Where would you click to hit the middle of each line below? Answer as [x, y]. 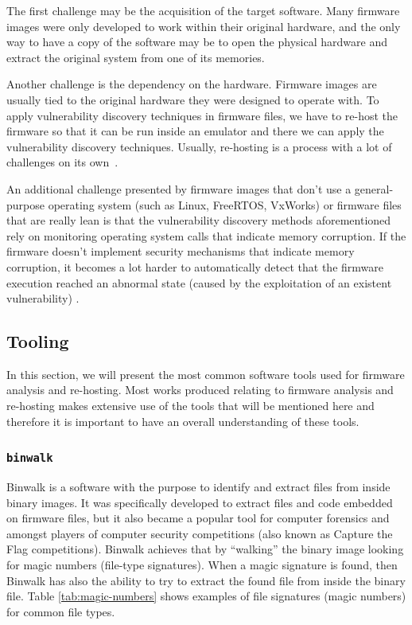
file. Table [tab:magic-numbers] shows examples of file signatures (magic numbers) [206, 596]
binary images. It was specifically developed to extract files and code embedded [200, 502]
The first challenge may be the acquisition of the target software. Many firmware [203, 10]
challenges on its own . [62, 162]
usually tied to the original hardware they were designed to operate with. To [193, 99]
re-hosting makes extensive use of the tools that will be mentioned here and [190, 406]
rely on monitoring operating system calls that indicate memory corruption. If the [206, 235]
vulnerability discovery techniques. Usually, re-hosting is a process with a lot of [199, 146]
